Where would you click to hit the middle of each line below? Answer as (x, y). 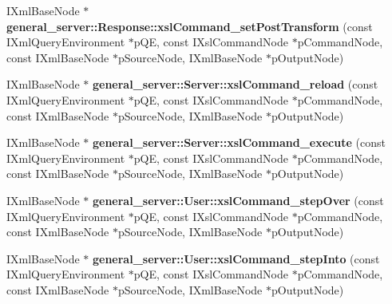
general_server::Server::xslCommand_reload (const (235, 84)
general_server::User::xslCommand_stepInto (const (236, 258)
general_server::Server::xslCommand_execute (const (239, 142)
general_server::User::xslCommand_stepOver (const (238, 200)
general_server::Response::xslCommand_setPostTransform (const (190, 26)
